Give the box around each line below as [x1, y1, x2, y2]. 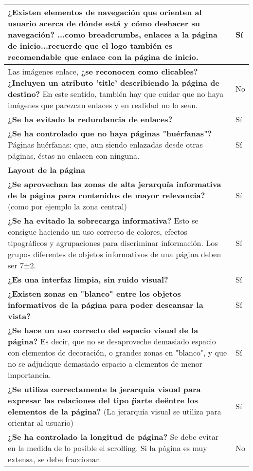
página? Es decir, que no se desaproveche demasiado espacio [8, 336, 216, 347]
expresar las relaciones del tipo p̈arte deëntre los [8, 395, 198, 406]
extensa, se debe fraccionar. [8, 453, 101, 465]
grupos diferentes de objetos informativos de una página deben [8, 248, 221, 260]
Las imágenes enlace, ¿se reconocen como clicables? [8, 66, 198, 77]
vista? [8, 310, 31, 321]
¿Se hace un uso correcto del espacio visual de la [8, 324, 199, 336]
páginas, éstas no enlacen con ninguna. [8, 150, 140, 161]
